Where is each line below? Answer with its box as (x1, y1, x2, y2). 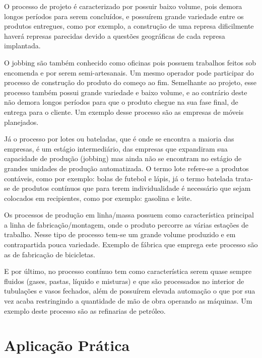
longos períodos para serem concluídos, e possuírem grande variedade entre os (4, 11, 244, 21)
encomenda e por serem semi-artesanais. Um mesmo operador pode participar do (4, 67, 254, 78)
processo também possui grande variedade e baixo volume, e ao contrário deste (4, 87, 247, 97)
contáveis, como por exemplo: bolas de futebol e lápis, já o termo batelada (4, 173, 233, 183)
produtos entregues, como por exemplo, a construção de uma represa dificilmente (4, 21, 254, 31)
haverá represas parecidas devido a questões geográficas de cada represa (4, 30, 225, 41)
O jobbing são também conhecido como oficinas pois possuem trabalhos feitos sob (4, 57, 256, 67)
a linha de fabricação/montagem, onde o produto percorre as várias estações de (4, 219, 249, 230)
